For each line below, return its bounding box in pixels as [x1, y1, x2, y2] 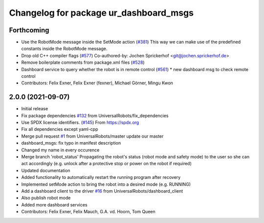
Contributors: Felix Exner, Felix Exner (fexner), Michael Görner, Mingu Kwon [21, 80, 174, 86]
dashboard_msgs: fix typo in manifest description [21, 140, 121, 146]
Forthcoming [9, 26, 49, 34]
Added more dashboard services [21, 201, 88, 208]
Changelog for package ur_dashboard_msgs [9, 7, 194, 18]
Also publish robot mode [21, 195, 71, 201]
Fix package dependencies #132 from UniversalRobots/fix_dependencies [21, 113, 169, 119]
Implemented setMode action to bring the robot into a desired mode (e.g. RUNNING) [21, 181, 191, 187]
